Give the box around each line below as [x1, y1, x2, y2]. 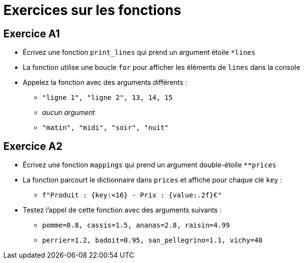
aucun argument [42, 108, 95, 117]
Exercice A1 [3, 27, 60, 40]
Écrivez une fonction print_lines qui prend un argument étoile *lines [23, 48, 256, 57]
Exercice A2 [3, 140, 62, 152]
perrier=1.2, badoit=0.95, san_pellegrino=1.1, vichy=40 [42, 236, 263, 245]
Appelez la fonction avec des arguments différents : [23, 78, 187, 87]
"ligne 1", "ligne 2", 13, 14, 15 [42, 94, 173, 102]
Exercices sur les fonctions [3, 2, 182, 18]
